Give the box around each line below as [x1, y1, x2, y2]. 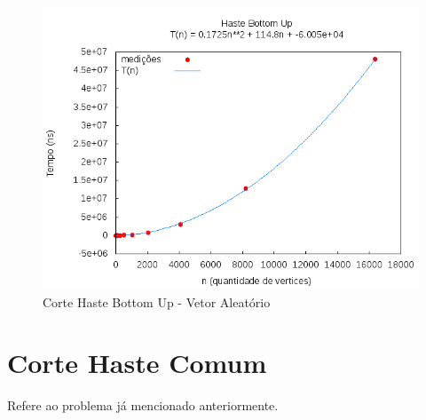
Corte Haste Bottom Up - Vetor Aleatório [43, 292, 271, 311]
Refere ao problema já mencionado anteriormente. [7, 396, 279, 415]
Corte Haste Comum [7, 345, 267, 381]
